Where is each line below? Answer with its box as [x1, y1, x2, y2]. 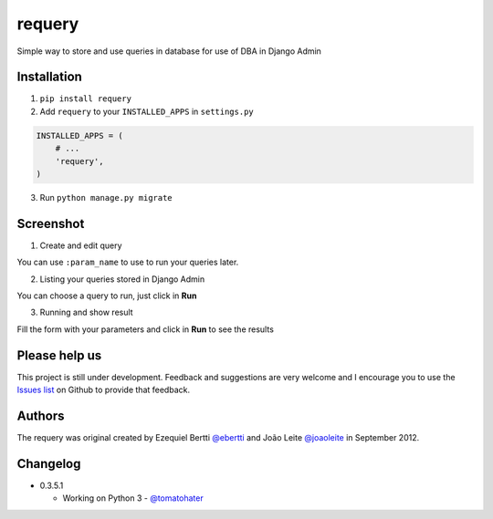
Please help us [16, 348, 102, 363]
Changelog [16, 456, 81, 472]
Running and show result [39, 306, 133, 318]
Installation [16, 69, 82, 85]
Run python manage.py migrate [39, 192, 173, 202]
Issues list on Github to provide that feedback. [16, 384, 191, 396]
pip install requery [39, 94, 132, 104]
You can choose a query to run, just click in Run [16, 290, 197, 301]
